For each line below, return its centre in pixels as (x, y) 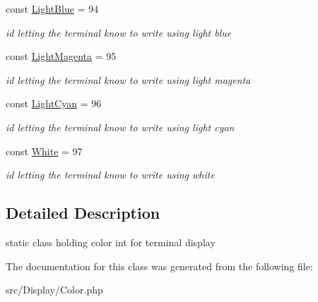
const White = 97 (44, 151)
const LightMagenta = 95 (61, 56)
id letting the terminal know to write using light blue (119, 32)
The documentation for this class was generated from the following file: (159, 266)
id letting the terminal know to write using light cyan (120, 127)
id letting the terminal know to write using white (110, 175)
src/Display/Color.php (54, 290)
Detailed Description (83, 213)
